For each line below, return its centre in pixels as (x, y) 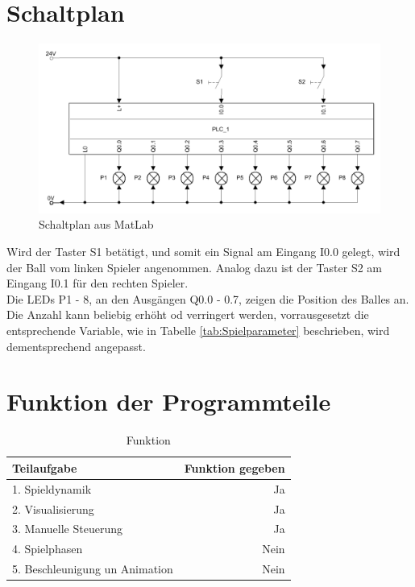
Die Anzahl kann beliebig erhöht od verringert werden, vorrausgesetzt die (188, 314)
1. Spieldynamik (52, 488)
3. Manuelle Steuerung (67, 529)
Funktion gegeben (234, 467)
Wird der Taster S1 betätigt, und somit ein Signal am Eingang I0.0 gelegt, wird (203, 252)
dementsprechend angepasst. (76, 346)
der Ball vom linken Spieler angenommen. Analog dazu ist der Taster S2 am (194, 267)
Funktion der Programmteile (169, 401)
